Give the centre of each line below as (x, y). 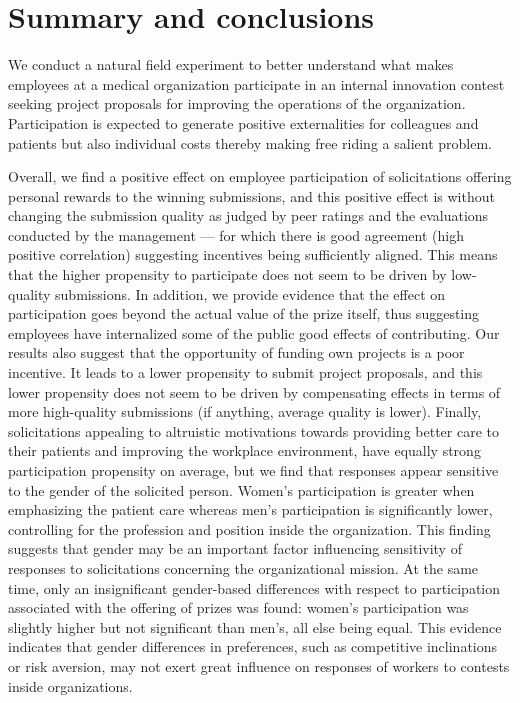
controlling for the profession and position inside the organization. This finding (249, 528)
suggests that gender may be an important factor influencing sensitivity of (235, 548)
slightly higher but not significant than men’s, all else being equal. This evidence (255, 626)
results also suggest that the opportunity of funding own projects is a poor (236, 352)
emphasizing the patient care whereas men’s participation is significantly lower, (250, 509)
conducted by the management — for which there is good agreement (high (236, 234)
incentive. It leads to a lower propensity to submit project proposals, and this (245, 372)
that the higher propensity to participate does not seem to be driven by (227, 274)
